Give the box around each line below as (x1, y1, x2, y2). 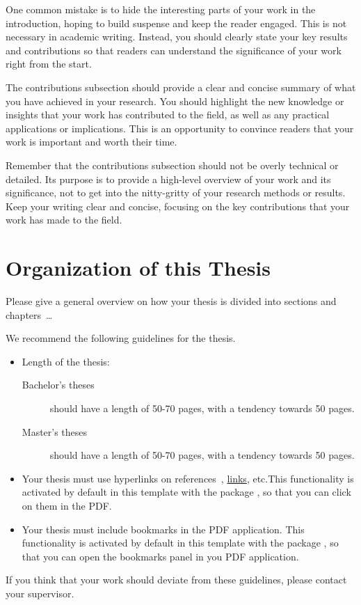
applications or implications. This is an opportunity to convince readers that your (6, 120, 354, 135)
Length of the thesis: (22, 354, 110, 368)
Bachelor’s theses (22, 377, 95, 392)
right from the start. (6, 56, 92, 71)
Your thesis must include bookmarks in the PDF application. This (22, 521, 305, 536)
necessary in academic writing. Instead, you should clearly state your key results (6, 29, 348, 44)
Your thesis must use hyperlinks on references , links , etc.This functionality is (22, 471, 354, 485)
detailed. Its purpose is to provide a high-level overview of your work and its (6, 171, 331, 186)
